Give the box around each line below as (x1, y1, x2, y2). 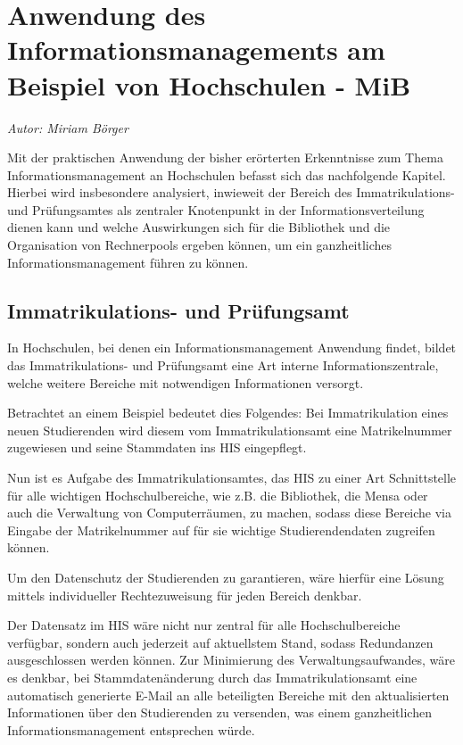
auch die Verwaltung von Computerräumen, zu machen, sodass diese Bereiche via (7, 503, 452, 522)
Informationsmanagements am (7, 31, 385, 68)
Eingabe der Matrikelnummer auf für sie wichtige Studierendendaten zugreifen (7, 520, 435, 539)
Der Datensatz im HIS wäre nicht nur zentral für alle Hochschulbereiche (7, 616, 401, 634)
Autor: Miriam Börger (7, 118, 128, 137)
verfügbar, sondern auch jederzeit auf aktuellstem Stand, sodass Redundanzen (7, 633, 434, 651)
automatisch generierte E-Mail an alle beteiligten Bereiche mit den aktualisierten (7, 685, 450, 704)
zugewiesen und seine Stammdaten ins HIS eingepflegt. (7, 438, 307, 457)
